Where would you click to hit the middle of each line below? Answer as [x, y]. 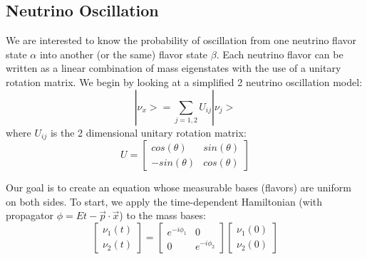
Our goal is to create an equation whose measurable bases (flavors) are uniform [179, 187]
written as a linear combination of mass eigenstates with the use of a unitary [174, 68]
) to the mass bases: [162, 215]
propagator [30, 215]
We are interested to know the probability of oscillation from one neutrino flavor [181, 40]
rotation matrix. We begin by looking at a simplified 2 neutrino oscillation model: [184, 81]
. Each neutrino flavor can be [280, 54]
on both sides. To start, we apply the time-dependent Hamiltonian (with [164, 201]
